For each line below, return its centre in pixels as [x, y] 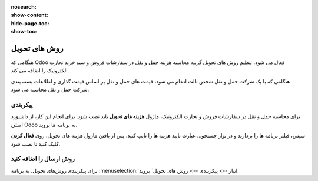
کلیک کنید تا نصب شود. [36, 143]
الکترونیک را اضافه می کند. [40, 71]
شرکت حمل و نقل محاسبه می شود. [50, 90]
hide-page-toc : [30, 23]
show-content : [29, 15]
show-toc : [24, 32]
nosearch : [24, 7]
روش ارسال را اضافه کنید [43, 159]
